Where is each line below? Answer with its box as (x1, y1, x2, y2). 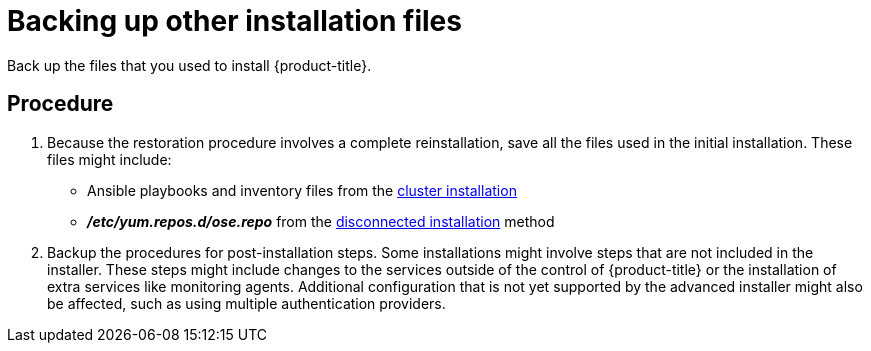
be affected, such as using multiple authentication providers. (47, 294, 446, 312)
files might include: (47, 150, 172, 168)
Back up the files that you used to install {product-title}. (7, 56, 372, 74)
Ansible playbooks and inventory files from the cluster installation (87, 181, 517, 199)
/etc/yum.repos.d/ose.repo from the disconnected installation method (87, 212, 555, 230)
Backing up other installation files (7, 4, 462, 38)
